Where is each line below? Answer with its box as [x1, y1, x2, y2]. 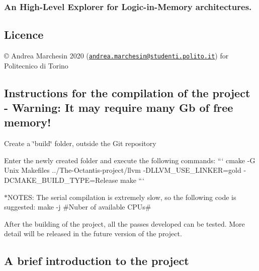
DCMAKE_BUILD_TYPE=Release [4, 175, 118, 185]
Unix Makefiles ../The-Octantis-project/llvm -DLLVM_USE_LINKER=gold [4, 165, 241, 175]
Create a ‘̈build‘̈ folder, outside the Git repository [4, 138, 156, 149]
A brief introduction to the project [4, 253, 189, 268]
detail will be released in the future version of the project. [4, 228, 182, 239]
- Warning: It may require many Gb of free [4, 100, 233, 115]
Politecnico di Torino [4, 60, 68, 71]
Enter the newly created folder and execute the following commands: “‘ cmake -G [4, 155, 255, 165]
